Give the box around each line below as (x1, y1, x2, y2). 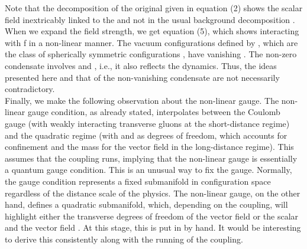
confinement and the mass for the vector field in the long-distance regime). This (5, 140, 294, 153)
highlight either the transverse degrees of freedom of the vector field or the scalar (5, 209, 299, 222)
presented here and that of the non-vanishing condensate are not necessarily (5, 71, 280, 83)
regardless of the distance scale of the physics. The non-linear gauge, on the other (5, 186, 300, 199)
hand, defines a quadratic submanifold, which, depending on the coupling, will (5, 198, 288, 211)
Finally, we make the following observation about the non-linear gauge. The (5, 94, 279, 106)
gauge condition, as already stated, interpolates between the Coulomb (27, 106, 280, 118)
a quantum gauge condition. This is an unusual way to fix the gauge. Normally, (5, 163, 292, 176)
